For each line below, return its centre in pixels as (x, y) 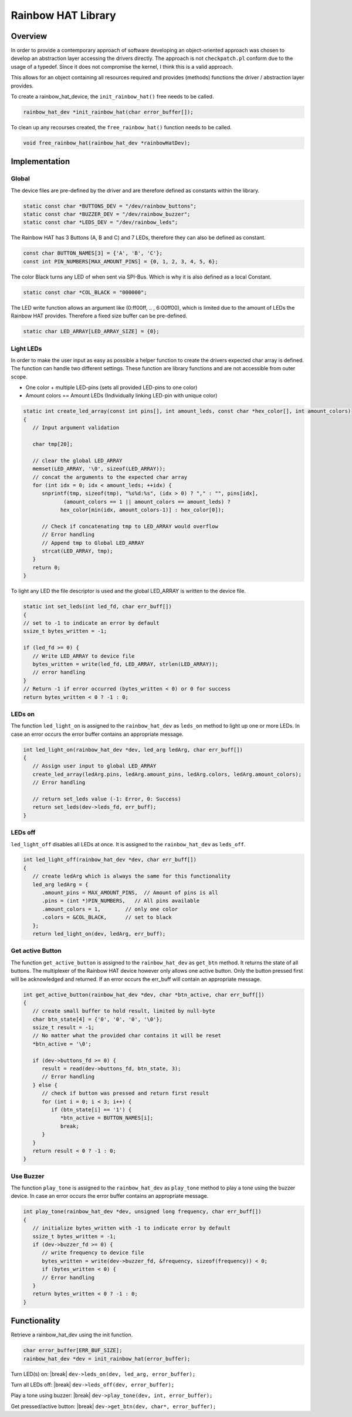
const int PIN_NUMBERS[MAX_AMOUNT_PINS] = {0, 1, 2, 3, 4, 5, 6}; (121, 261)
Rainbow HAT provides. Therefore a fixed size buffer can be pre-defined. (99, 316)
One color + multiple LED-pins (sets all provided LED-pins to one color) (111, 387)
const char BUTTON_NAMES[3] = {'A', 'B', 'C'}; (93, 253)
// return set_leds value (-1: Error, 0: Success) (107, 799)
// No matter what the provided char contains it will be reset (127, 1036)
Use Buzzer (28, 1176)
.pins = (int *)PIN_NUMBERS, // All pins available (121, 901)
